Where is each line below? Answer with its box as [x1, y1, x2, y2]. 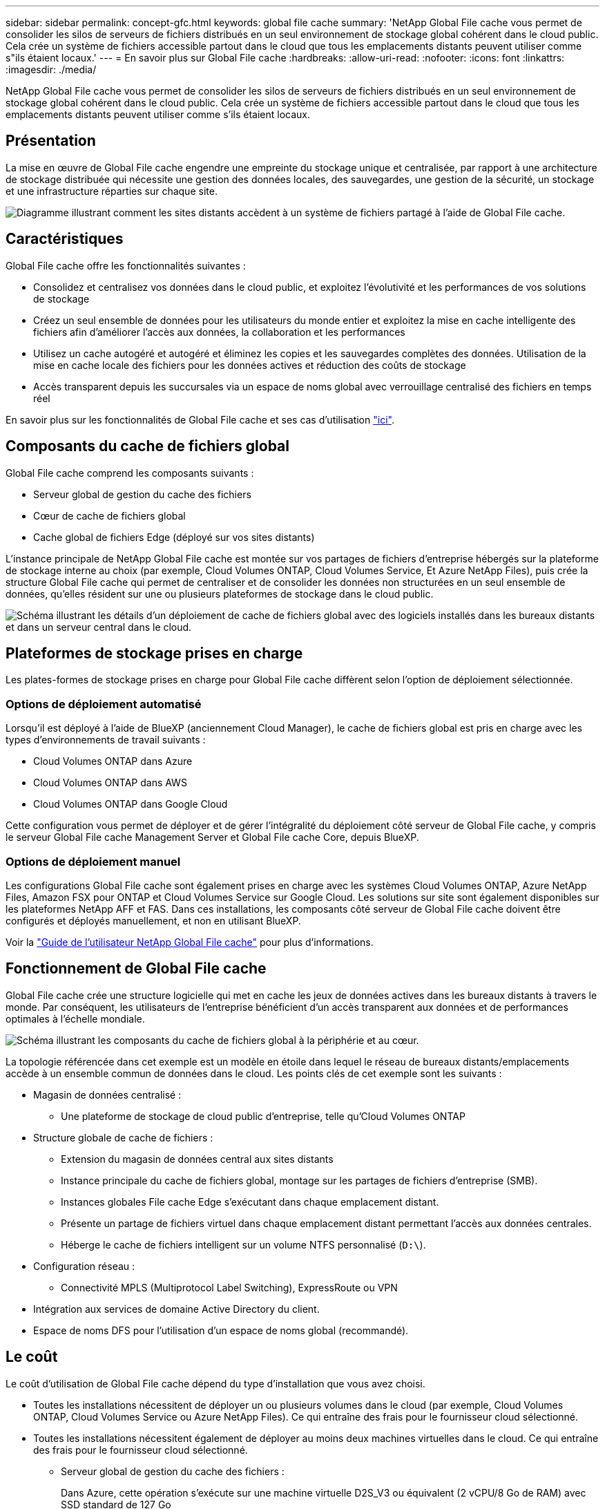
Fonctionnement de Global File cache [6, 960, 267, 978]
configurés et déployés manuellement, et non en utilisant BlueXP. [6, 914, 301, 927]
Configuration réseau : [33, 1260, 135, 1272]
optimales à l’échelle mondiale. [6, 1012, 145, 1025]
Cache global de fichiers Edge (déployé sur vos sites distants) [33, 531, 315, 543]
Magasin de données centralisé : [33, 1088, 182, 1101]
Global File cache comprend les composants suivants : [6, 466, 254, 479]
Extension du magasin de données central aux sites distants [61, 1152, 334, 1165]
